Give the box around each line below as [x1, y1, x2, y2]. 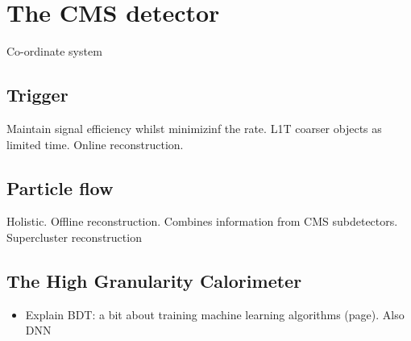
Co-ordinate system [6, 43, 102, 60]
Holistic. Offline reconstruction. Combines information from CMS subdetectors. [6, 213, 398, 230]
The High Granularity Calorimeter [6, 268, 302, 293]
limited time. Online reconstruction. [6, 135, 184, 152]
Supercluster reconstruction [6, 228, 142, 245]
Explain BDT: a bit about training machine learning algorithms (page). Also [25, 306, 405, 322]
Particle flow [6, 175, 114, 200]
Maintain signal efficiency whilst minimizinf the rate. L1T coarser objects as [6, 119, 382, 136]
